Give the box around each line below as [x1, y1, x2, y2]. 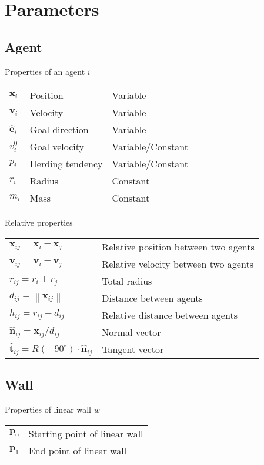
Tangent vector [102, 342, 164, 356]
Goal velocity [29, 140, 84, 154]
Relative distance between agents [102, 308, 238, 322]
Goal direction [29, 123, 89, 137]
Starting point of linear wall [28, 426, 143, 440]
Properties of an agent [5, 65, 85, 77]
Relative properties [5, 216, 73, 229]
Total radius [102, 273, 152, 288]
